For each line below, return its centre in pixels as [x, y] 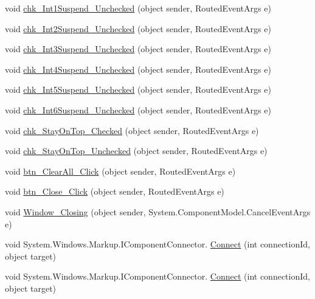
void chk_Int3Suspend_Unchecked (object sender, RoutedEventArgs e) [138, 49]
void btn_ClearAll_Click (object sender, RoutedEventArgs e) [120, 171]
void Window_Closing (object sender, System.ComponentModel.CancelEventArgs [158, 211]
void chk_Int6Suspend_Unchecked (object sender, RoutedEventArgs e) [138, 109]
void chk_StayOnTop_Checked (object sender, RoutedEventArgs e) [132, 130]
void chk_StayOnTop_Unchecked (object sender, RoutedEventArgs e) [136, 151]
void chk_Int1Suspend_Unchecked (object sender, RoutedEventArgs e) [138, 8]
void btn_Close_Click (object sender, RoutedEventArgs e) [115, 191]
